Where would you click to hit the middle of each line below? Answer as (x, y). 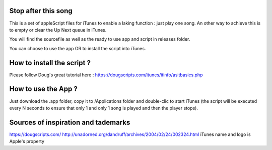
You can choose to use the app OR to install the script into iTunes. (78, 48)
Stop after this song (41, 11)
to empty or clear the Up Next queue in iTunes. (58, 30)
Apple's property (27, 141)
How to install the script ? (50, 63)
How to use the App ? (43, 89)
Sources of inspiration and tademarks (70, 122)
